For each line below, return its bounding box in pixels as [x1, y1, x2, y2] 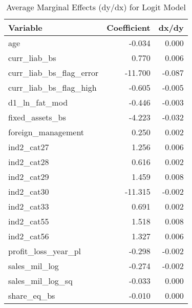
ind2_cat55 [8, 215, 49, 227]
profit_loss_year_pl [8, 245, 81, 257]
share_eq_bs [8, 290, 55, 301]
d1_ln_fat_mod [8, 96, 68, 108]
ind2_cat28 [8, 156, 49, 168]
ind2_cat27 [8, 141, 49, 153]
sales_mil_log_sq [8, 275, 73, 286]
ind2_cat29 [8, 171, 49, 182]
